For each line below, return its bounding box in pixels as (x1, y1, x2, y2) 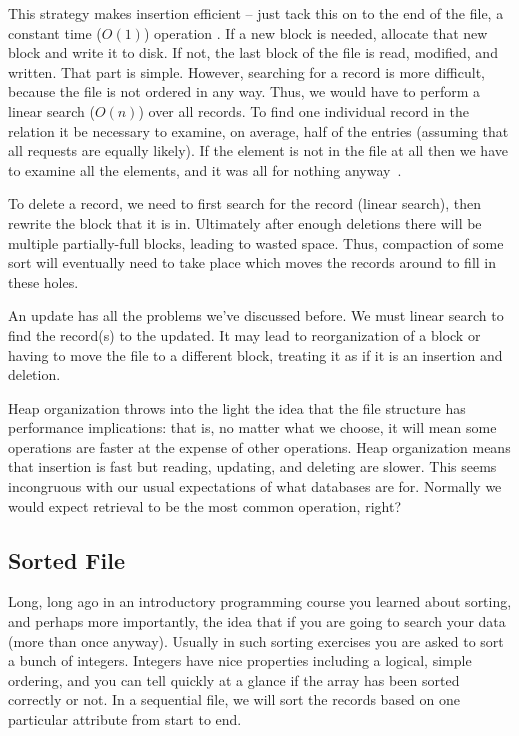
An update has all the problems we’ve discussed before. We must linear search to (8, 305, 504, 326)
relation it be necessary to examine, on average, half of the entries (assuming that (8, 120, 509, 141)
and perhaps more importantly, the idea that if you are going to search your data (8, 611, 506, 632)
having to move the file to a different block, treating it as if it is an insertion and (8, 344, 503, 365)
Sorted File (8, 544, 126, 575)
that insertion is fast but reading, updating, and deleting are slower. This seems (8, 456, 497, 477)
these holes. (8, 271, 79, 292)
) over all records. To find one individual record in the (138, 100, 469, 121)
